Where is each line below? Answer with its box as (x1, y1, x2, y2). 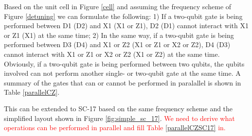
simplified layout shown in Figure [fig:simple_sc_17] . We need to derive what (4, 113, 235, 123)
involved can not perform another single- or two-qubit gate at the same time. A (4, 68, 241, 78)
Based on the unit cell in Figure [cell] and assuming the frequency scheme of (4, 1, 232, 11)
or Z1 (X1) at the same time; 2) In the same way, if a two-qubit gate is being (4, 30, 234, 40)
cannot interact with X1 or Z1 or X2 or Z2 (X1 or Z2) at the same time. (4, 49, 220, 59)
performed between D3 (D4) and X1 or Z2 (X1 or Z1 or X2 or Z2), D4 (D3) (4, 39, 231, 50)
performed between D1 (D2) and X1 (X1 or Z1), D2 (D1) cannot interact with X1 (4, 20, 249, 31)
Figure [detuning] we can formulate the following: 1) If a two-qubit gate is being (4, 11, 243, 21)
